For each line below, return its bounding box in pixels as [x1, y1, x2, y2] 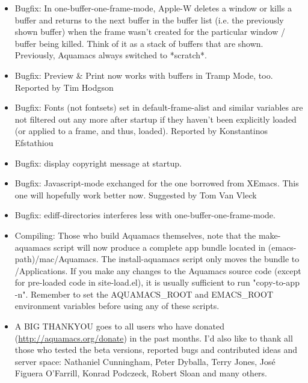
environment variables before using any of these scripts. [14, 299, 220, 312]
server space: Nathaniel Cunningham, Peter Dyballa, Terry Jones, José [14, 355, 276, 367]
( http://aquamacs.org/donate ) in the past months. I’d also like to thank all [14, 331, 293, 344]
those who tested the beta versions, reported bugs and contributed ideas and [14, 343, 298, 356]
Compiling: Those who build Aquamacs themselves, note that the [14, 228, 256, 241]
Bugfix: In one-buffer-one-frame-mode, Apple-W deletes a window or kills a [14, 2, 292, 14]
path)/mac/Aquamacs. [14, 253, 99, 265]
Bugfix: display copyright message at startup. [14, 156, 182, 169]
